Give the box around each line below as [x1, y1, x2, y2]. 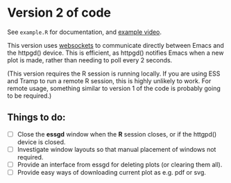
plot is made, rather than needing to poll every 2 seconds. [7, 55, 173, 64]
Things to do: [7, 112, 66, 123]
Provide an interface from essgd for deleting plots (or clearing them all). [17, 160, 223, 168]
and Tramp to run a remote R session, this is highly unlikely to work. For [7, 76, 212, 85]
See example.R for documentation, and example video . [7, 28, 162, 36]
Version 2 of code [7, 5, 111, 21]
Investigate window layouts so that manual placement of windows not [17, 145, 216, 153]
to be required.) [7, 91, 52, 100]
